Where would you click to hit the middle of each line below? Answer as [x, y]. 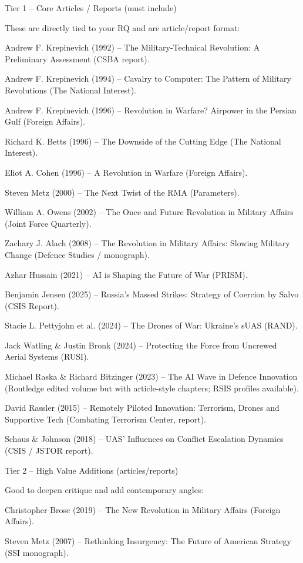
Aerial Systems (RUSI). [47, 356]
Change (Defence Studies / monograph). [77, 254]
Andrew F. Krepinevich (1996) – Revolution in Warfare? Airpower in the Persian [151, 110]
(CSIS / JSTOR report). [49, 450]
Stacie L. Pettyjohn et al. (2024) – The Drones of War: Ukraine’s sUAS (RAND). [151, 325]
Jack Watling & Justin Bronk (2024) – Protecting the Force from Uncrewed [141, 345]
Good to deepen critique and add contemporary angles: [104, 490]
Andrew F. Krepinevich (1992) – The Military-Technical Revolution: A [132, 47]
